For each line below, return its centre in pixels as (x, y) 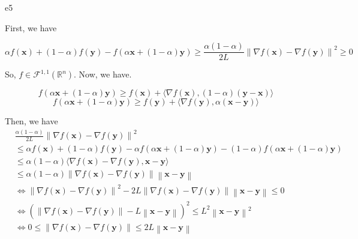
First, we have (31, 27)
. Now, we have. (103, 74)
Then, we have (31, 121)
